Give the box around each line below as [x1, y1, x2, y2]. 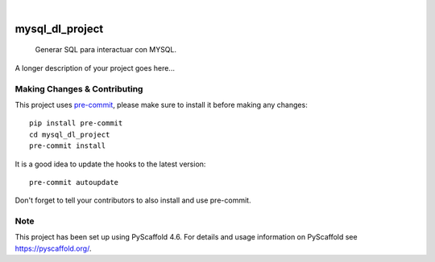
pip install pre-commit [29, 119, 123, 128]
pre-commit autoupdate [29, 178, 119, 186]
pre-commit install [29, 141, 106, 150]
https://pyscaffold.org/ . [14, 244, 92, 253]
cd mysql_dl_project [29, 129, 110, 139]
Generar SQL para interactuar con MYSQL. [35, 45, 177, 55]
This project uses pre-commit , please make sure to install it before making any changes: [14, 100, 308, 109]
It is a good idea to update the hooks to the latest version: [14, 159, 206, 169]
